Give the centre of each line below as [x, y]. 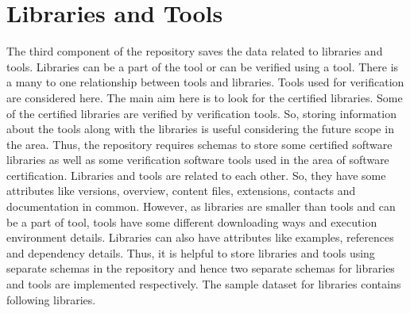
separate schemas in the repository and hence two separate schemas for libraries [201, 268]
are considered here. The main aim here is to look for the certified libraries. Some [205, 97]
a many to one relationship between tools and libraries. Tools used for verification [205, 82]
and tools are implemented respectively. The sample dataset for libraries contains [204, 284]
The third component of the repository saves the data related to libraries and [195, 51]
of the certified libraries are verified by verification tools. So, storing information [201, 113]
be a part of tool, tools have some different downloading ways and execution [192, 221]
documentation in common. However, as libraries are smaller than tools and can [201, 206]
